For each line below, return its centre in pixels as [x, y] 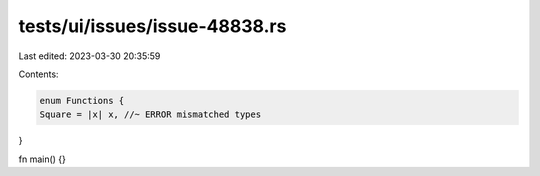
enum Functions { [82, 100]
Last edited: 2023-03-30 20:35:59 [89, 56]
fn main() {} [42, 159]
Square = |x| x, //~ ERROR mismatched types [150, 114]
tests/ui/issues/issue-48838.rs [152, 26]
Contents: [38, 74]
